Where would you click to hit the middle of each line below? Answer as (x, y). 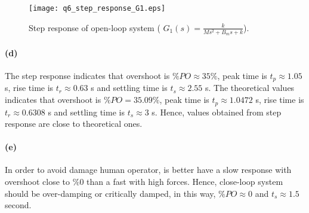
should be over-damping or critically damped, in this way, (110, 193)
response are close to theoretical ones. (74, 124)
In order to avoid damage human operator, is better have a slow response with (148, 170)
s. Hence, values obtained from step (217, 112)
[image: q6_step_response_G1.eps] (97, 8)
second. (18, 205)
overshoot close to (38, 182)
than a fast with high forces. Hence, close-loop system (185, 182)
